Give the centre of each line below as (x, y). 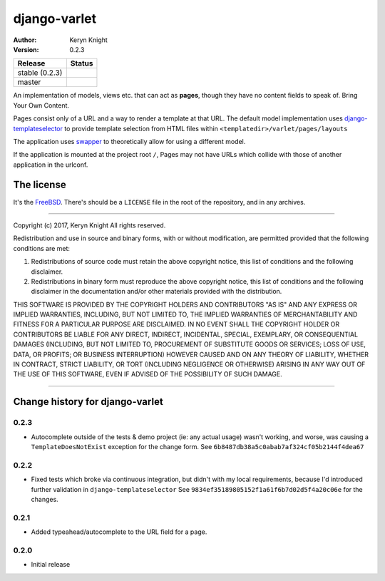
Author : (25, 40)
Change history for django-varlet (88, 402)
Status (82, 63)
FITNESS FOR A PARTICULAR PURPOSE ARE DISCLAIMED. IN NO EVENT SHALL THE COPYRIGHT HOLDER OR (176, 324)
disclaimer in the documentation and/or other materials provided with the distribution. (156, 292)
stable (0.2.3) (40, 73)
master (29, 82)
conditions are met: (42, 248)
